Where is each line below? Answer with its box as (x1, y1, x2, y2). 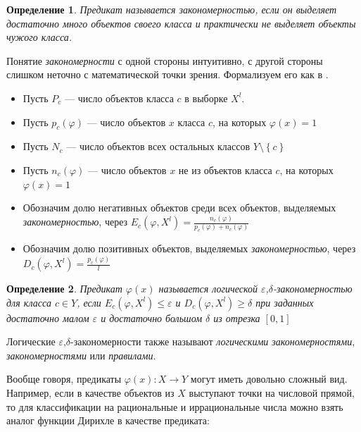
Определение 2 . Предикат (6, 281, 122, 296)
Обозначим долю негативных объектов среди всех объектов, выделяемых (23, 200, 336, 215)
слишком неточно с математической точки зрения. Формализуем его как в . (6, 67, 329, 82)
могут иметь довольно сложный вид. (190, 371, 348, 386)
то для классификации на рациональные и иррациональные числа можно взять (6, 399, 343, 414)
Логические (6, 334, 56, 349)
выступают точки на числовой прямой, (189, 385, 355, 400)
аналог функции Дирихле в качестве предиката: (6, 413, 210, 428)
